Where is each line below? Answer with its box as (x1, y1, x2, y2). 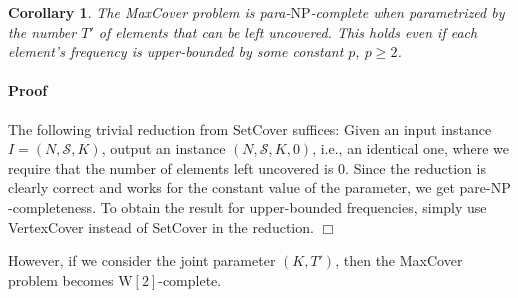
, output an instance (101, 138, 226, 159)
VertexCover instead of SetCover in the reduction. (8, 216, 314, 237)
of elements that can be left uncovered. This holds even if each (98, 21, 478, 42)
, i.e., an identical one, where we (312, 138, 509, 159)
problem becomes (8, 269, 114, 290)
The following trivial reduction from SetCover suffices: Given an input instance (8, 118, 492, 139)
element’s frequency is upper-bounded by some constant (8, 41, 344, 62)
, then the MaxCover (335, 250, 463, 271)
